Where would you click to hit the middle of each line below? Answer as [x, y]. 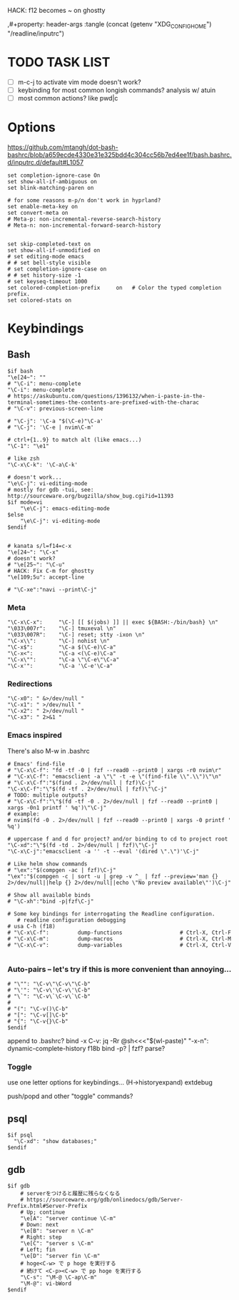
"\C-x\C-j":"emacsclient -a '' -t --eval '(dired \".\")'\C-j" [103, 851]
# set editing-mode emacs [46, 256]
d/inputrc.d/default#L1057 [46, 162]
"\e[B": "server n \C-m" [57, 1231]
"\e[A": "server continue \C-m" [68, 1218]
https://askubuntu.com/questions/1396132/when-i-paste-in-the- [110, 396]
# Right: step [41, 1237]
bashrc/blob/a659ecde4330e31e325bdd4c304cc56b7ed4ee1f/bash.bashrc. [119, 154]
